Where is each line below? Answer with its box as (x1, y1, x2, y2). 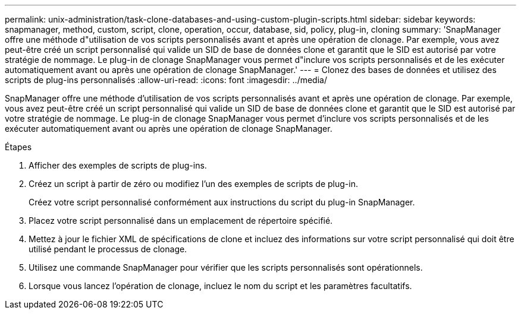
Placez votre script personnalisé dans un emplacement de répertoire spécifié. (29, 215, 333, 226)
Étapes (5, 142, 32, 152)
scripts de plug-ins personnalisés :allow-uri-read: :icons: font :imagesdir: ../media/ (5, 75, 327, 85)
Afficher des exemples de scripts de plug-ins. (29, 160, 207, 170)
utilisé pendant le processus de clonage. (29, 244, 187, 254)
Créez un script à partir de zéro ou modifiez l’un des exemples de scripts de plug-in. (29, 179, 358, 189)
